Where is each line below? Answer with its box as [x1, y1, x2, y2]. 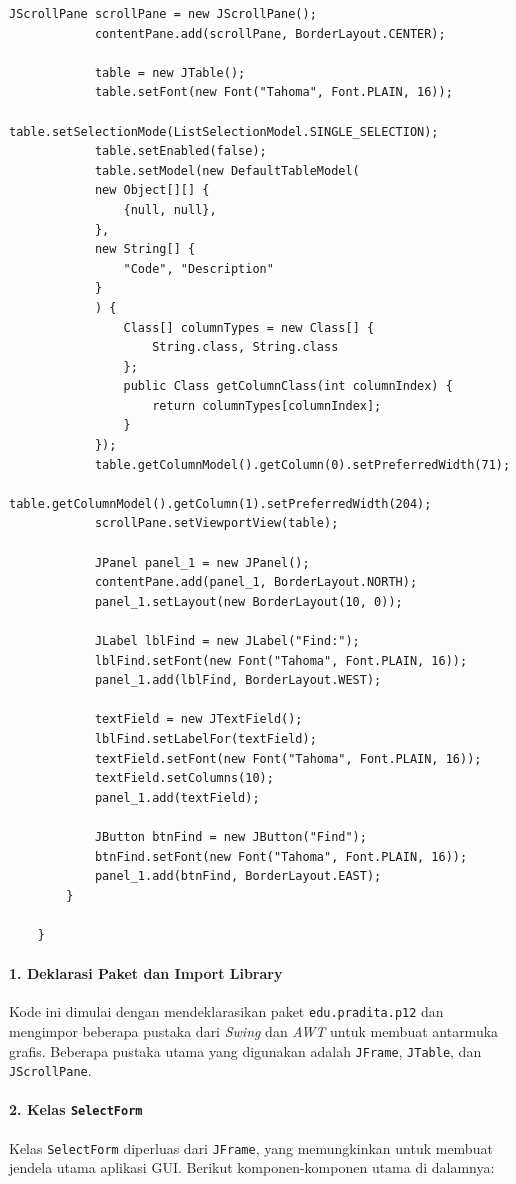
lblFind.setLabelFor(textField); [94, 731, 317, 746]
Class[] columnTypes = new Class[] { [123, 320, 375, 335]
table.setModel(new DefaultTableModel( [94, 163, 360, 178]
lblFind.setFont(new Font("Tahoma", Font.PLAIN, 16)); [94, 653, 468, 668]
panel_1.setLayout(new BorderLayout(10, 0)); [94, 594, 403, 609]
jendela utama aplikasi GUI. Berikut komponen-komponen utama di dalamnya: [9, 1157, 495, 1178]
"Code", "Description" [123, 261, 274, 276]
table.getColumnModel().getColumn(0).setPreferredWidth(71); [94, 457, 511, 472]
